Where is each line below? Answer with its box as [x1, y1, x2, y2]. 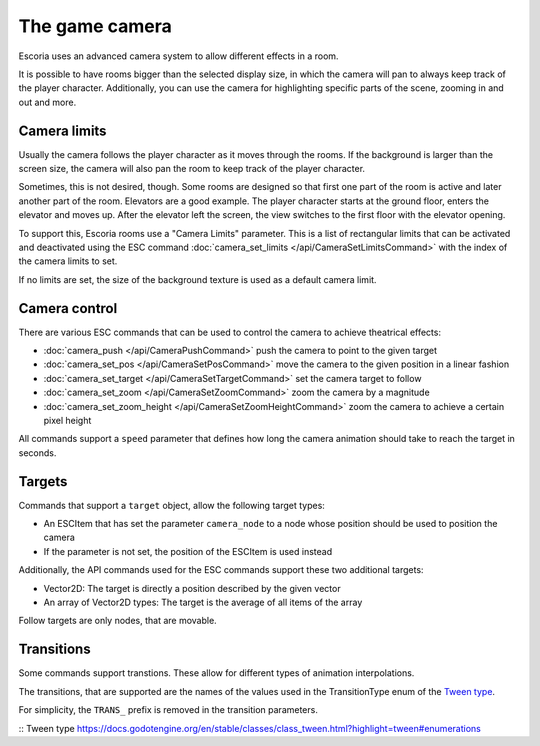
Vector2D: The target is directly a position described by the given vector [43, 582, 341, 594]
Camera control [18, 300, 118, 317]
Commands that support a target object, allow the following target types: [18, 499, 325, 511]
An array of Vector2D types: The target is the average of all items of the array [43, 596, 363, 609]
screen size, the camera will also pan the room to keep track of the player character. [18, 163, 365, 175]
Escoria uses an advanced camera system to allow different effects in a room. [18, 50, 339, 62]
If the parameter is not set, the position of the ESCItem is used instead [43, 545, 333, 557]
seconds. [18, 446, 57, 459]
